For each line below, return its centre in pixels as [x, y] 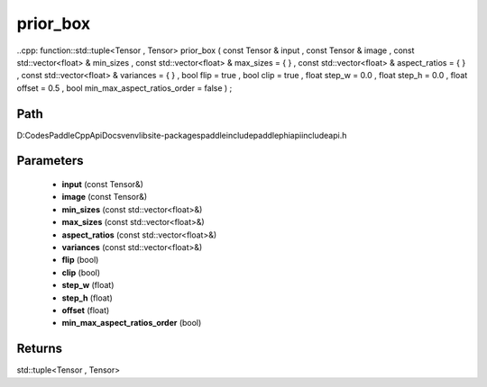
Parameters [50, 161]
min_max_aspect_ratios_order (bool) [132, 323]
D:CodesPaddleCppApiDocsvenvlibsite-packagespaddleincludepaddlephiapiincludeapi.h [182, 135]
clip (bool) [81, 272]
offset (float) [86, 310]
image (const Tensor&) [105, 197]
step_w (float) [88, 285]
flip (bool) [80, 260]
